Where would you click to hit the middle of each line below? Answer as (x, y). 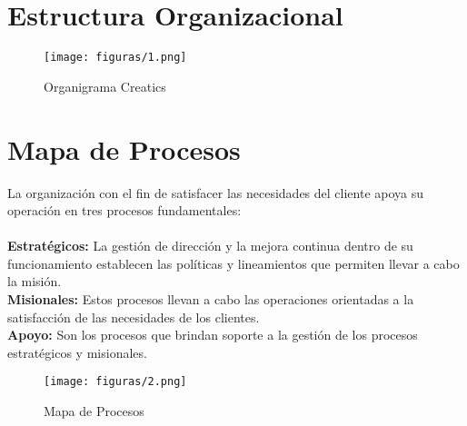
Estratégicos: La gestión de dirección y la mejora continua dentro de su (210, 246)
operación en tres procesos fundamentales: (124, 210)
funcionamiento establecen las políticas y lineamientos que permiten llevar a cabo (233, 263)
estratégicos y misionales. (77, 352)
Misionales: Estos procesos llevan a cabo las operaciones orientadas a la (211, 299)
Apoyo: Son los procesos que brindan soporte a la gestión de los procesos (213, 335)
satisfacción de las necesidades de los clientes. (134, 317)
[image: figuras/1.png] (115, 58)
